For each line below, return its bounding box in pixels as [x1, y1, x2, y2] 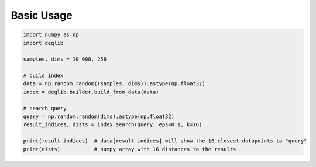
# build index [23, 72, 64, 79]
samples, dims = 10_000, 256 [23, 56, 107, 62]
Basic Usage [11, 9, 73, 22]
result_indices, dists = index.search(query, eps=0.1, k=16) [23, 121, 202, 128]
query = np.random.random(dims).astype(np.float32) [23, 113, 175, 120]
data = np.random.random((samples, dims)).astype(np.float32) [23, 81, 205, 87]
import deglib [23, 40, 64, 46]
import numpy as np [23, 32, 79, 38]
